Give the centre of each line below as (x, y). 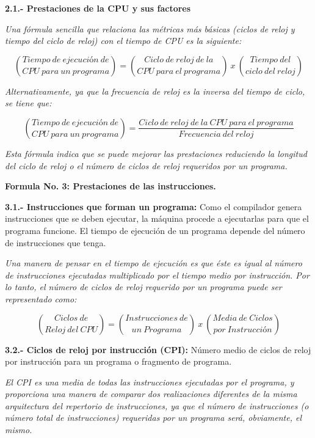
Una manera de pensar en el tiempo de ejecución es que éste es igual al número (154, 263)
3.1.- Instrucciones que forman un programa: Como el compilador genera (154, 206)
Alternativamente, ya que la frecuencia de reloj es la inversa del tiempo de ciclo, (155, 91)
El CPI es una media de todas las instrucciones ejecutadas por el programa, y (150, 381)
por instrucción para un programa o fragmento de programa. (118, 361)
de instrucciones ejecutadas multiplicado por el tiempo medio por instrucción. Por (157, 275)
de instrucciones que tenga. (56, 242)
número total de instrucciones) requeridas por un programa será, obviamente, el (153, 418)
